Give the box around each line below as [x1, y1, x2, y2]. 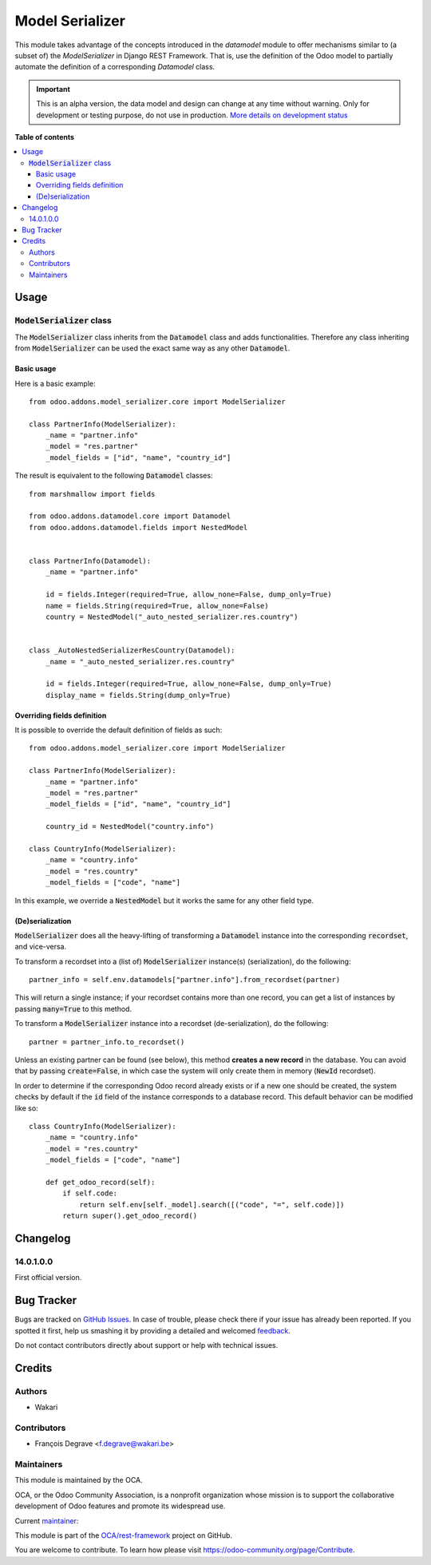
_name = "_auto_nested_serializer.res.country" [45, 657, 235, 666]
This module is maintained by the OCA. [14, 1476, 143, 1485]
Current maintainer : [14, 1515, 79, 1525]
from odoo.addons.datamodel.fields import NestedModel [29, 523, 248, 532]
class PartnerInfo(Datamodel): [29, 556, 152, 565]
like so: [14, 1103, 39, 1113]
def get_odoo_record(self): [45, 1178, 156, 1187]
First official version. [14, 1273, 82, 1282]
